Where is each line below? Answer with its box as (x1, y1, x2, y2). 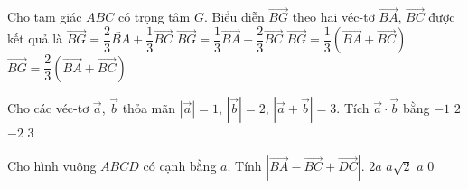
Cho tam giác (7, 7, 82, 26)
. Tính (227, 156, 262, 175)
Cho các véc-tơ (7, 98, 89, 117)
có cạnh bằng (143, 156, 217, 175)
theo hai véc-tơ (292, 7, 375, 26)
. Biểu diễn (203, 7, 265, 26)
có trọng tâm (117, 7, 191, 26)
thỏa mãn (122, 98, 175, 117)
